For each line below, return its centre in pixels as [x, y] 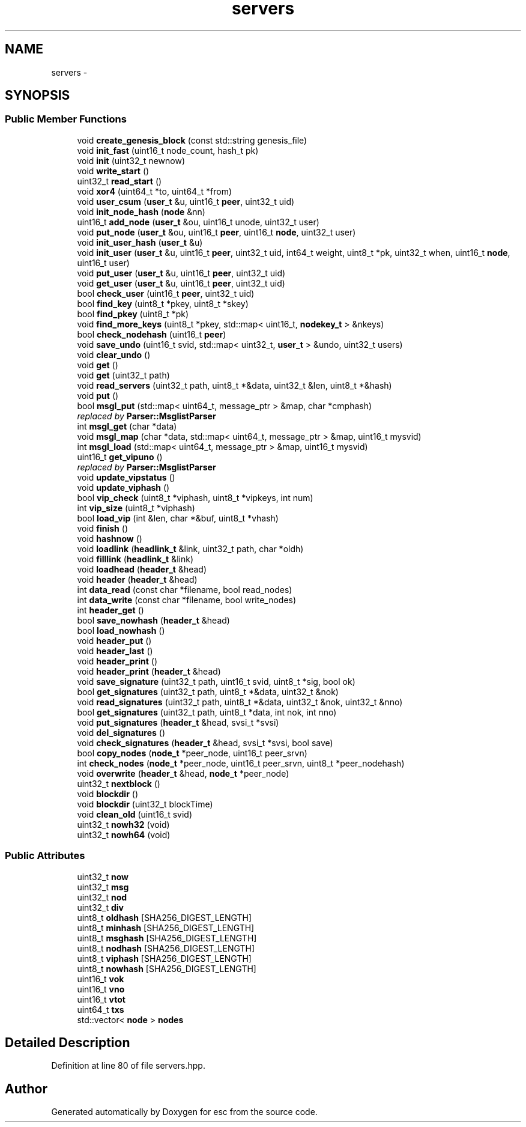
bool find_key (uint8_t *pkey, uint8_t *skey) [163, 303]
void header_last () [115, 651]
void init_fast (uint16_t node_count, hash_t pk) [168, 150]
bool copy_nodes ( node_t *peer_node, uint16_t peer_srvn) [192, 753]
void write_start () [113, 171]
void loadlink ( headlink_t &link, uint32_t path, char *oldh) [190, 548]
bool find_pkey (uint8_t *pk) [133, 314]
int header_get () [110, 610]
